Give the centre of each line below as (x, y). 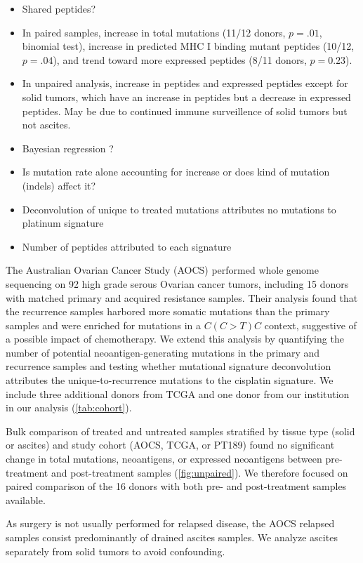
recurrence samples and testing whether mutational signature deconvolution (169, 366)
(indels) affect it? (59, 185)
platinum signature (63, 223)
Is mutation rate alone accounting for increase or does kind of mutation (176, 172)
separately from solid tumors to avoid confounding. (115, 551)
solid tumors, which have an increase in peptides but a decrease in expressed (186, 97)
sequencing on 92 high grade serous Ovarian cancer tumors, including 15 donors (177, 283)
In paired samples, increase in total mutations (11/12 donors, (154, 32)
